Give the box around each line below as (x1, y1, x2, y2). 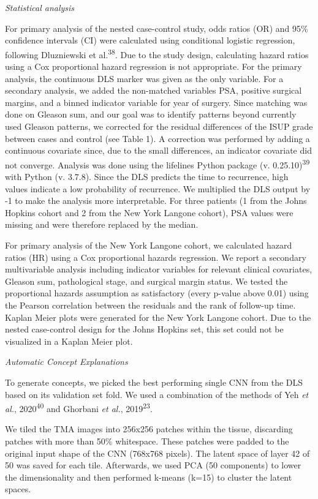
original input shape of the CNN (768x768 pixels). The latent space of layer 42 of (5, 446, 310, 459)
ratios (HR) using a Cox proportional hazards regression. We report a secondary (5, 250, 306, 263)
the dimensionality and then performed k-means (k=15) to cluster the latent (5, 470, 292, 483)
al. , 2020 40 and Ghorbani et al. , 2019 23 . (5, 400, 153, 415)
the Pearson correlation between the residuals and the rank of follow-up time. (5, 298, 296, 311)
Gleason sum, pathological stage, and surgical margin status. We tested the (5, 274, 288, 287)
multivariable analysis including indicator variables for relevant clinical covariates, (5, 263, 312, 276)
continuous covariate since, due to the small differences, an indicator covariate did (5, 144, 312, 157)
